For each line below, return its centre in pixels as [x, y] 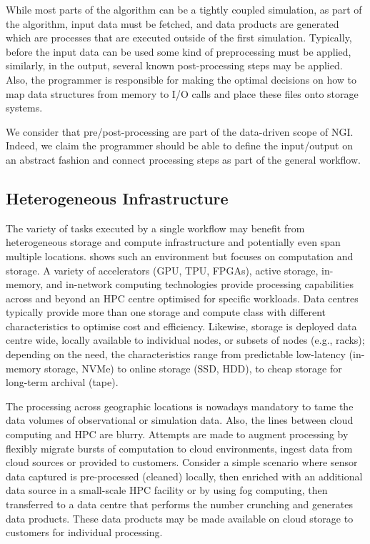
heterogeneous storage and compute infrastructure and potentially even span [173, 242]
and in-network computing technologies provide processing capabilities [200, 284]
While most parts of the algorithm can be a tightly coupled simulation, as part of [184, 9]
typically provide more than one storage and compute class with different [166, 312]
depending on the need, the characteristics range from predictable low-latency [176, 354]
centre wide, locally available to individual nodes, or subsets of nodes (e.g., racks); [185, 340]
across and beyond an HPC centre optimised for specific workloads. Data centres [182, 298]
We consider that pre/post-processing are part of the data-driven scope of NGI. [180, 131]
